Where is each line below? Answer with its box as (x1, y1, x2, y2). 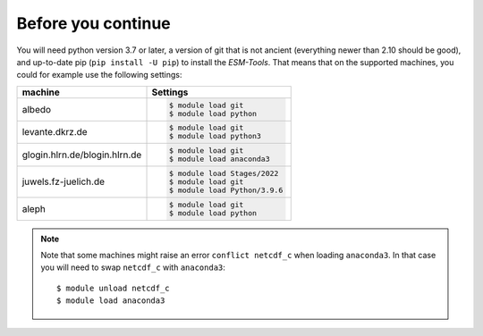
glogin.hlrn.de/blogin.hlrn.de (21, 148, 142, 161)
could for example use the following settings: (16, 70, 182, 80)
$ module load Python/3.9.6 (168, 185, 284, 195)
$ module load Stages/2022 (168, 168, 279, 178)
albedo (21, 103, 52, 115)
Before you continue (16, 13, 171, 33)
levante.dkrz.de (21, 126, 89, 139)
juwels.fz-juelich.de (21, 175, 105, 188)
